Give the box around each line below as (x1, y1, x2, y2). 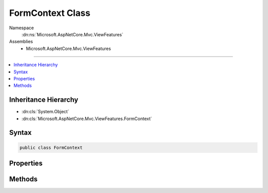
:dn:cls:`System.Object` (21, 109, 69, 115)
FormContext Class (9, 7, 90, 18)
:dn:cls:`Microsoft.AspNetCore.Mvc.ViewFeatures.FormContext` (21, 116, 152, 122)
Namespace (9, 25, 34, 31)
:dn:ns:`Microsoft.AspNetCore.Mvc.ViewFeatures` (21, 31, 124, 37)
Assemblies (9, 39, 33, 45)
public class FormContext (19, 144, 83, 150)
